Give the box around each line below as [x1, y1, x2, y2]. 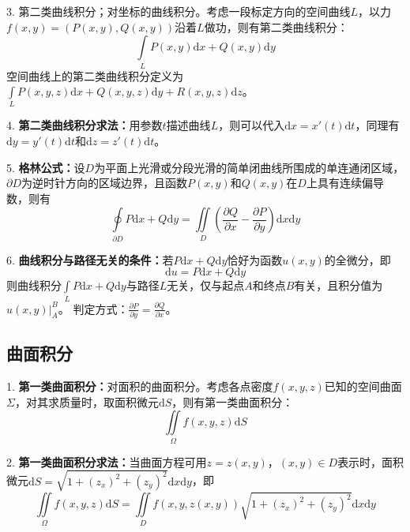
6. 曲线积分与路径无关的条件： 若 [6, 251, 174, 268]
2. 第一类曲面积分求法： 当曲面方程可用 [6, 453, 207, 470]
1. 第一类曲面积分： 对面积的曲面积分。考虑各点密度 [6, 378, 273, 395]
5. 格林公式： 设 [6, 159, 85, 175]
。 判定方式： [58, 300, 129, 317]
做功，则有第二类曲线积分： [204, 18, 348, 35]
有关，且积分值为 [294, 277, 383, 294]
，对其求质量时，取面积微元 [14, 393, 159, 410]
